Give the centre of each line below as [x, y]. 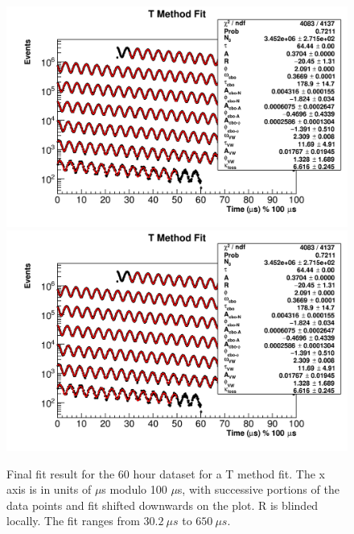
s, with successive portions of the [258, 489]
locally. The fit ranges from [73, 521]
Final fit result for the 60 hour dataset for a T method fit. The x [166, 473]
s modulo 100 [134, 489]
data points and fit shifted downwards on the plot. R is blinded [163, 505]
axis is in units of [49, 489]
